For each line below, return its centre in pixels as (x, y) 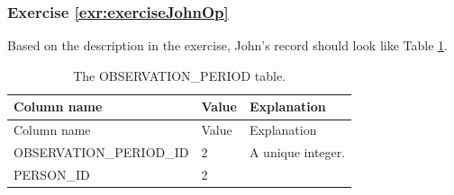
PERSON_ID (52, 174)
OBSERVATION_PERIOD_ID (101, 152)
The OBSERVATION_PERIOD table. (180, 75)
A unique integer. (297, 152)
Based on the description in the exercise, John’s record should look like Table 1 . (227, 45)
